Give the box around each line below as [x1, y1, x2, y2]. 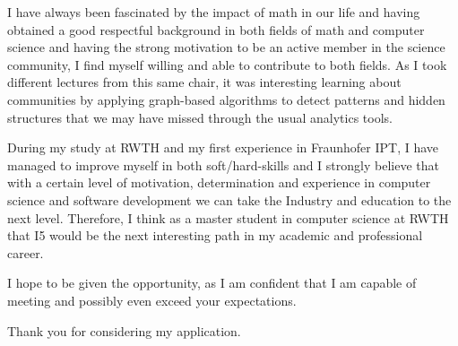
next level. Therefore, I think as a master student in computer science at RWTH [7, 208, 449, 227]
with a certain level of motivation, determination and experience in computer [7, 173, 431, 192]
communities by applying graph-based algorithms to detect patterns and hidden [7, 90, 445, 108]
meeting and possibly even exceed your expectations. [7, 290, 297, 309]
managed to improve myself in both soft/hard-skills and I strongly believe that [7, 155, 439, 174]
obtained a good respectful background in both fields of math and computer [7, 20, 425, 39]
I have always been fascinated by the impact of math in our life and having [7, 3, 420, 21]
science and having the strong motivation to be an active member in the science [7, 38, 445, 56]
